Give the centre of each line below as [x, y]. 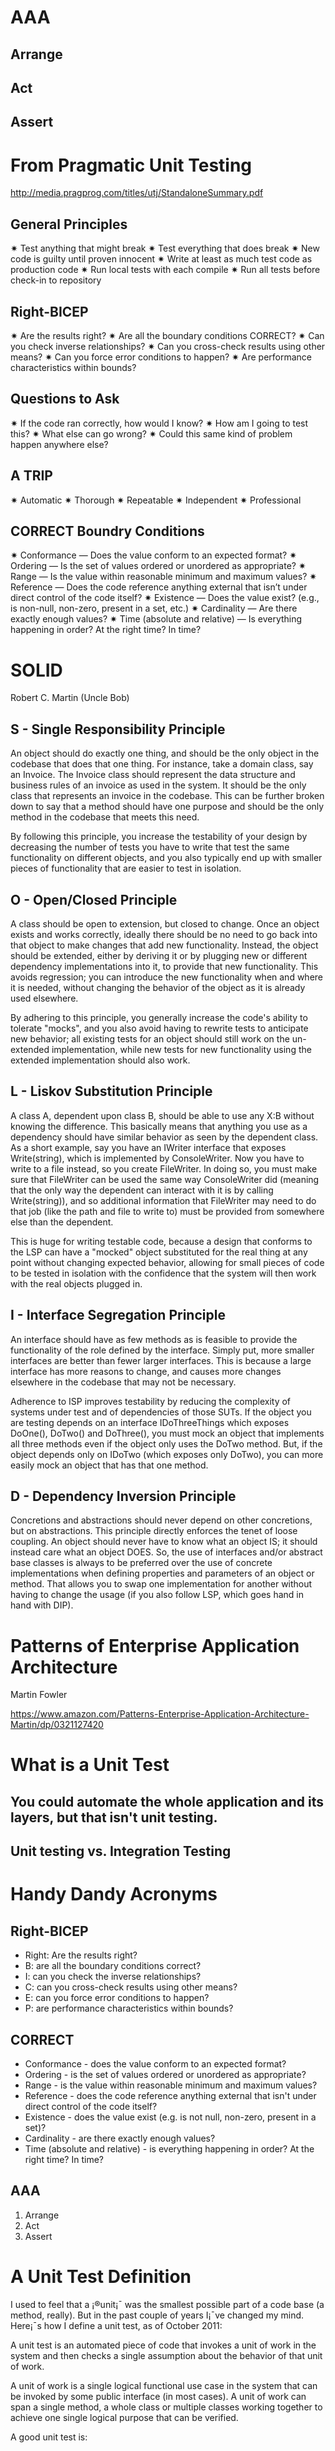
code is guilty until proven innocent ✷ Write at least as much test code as [161, 259]
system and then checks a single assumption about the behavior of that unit [166, 2355]
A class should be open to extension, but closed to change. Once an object [165, 923]
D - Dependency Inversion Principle [123, 1496]
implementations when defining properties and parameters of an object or [162, 1573]
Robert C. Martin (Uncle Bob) [70, 698]
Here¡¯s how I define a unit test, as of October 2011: [116, 2325]
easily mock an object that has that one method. [109, 1465]
